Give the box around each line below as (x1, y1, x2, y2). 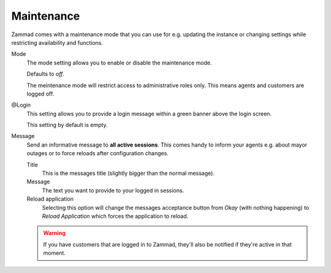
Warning (43, 229, 66, 237)
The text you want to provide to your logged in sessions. (42, 186, 185, 194)
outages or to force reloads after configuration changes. (26, 150, 169, 157)
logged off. (26, 90, 55, 98)
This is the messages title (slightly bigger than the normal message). (42, 169, 215, 177)
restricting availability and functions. (11, 39, 104, 46)
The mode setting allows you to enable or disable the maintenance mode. (26, 59, 212, 66)
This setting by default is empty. (26, 121, 108, 129)
